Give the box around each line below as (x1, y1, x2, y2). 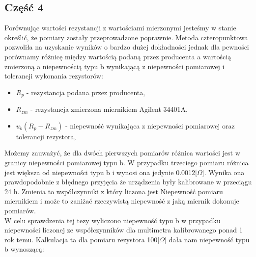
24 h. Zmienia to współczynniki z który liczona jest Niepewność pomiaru (4, 186, 223, 196)
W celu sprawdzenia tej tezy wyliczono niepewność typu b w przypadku (4, 215, 221, 225)
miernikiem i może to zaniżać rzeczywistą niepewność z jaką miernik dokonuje (4, 196, 239, 206)
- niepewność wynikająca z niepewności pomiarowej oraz (65, 120, 235, 130)
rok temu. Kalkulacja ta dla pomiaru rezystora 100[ (4, 234, 160, 244)
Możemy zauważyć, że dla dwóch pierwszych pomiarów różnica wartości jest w (4, 148, 240, 158)
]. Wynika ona (202, 167, 245, 177)
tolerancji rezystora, (16, 131, 76, 141)
